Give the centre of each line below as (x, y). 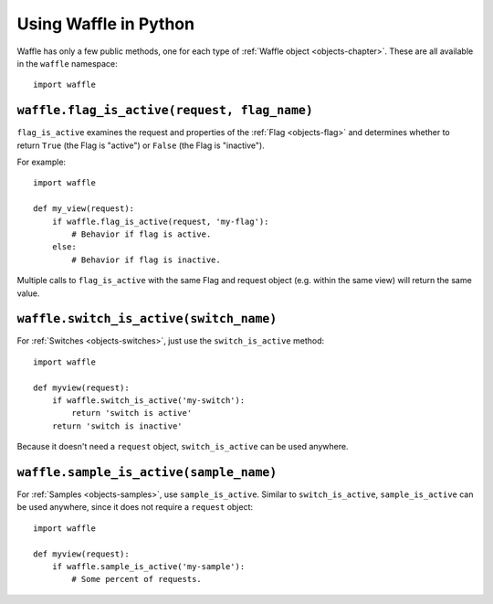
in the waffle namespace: (67, 63)
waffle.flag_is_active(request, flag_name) (165, 111)
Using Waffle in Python (106, 24)
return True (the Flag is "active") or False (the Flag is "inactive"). (141, 145)
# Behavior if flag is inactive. (146, 260)
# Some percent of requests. (137, 579)
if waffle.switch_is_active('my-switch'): (148, 401)
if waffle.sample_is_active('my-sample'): (148, 567)
